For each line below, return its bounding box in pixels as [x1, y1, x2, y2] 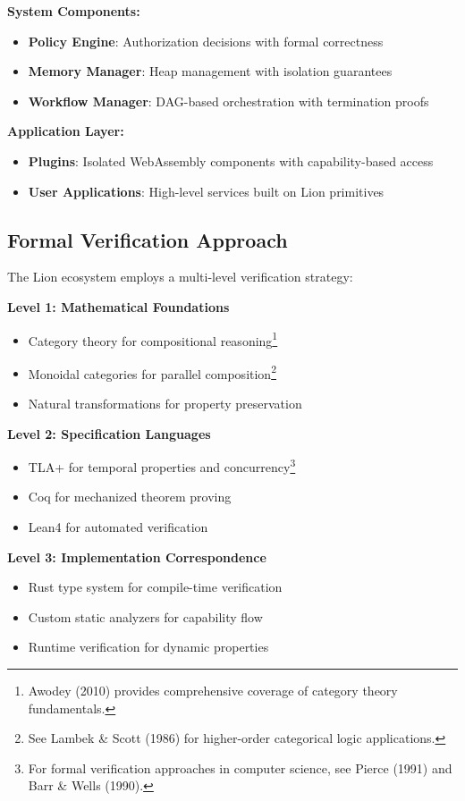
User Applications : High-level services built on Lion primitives [28, 181, 385, 200]
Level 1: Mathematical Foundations [7, 297, 230, 316]
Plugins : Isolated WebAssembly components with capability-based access [28, 151, 434, 170]
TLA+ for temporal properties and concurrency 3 [28, 455, 296, 476]
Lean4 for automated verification [28, 518, 208, 536]
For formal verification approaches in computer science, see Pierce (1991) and [28, 758, 452, 777]
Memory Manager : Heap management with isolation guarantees [28, 62, 393, 80]
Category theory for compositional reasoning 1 [28, 328, 278, 350]
